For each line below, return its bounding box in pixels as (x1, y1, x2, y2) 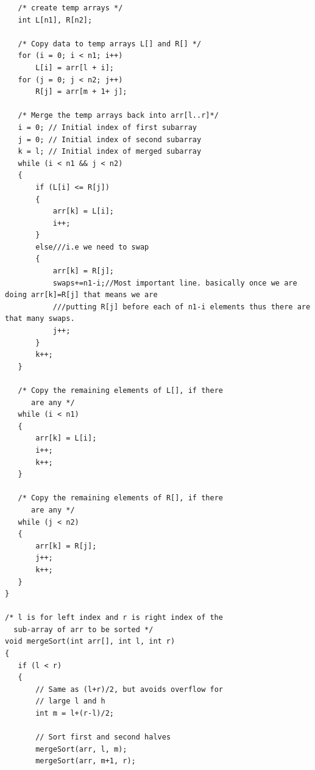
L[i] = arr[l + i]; (35, 63, 114, 72)
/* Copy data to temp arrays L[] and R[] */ (18, 39, 202, 48)
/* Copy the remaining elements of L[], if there (18, 386, 223, 395)
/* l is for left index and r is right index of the (5, 613, 223, 622)
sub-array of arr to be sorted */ (13, 625, 154, 634)
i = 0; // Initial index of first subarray (18, 123, 197, 132)
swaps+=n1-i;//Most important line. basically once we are (52, 278, 297, 287)
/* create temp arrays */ (18, 4, 123, 12)
